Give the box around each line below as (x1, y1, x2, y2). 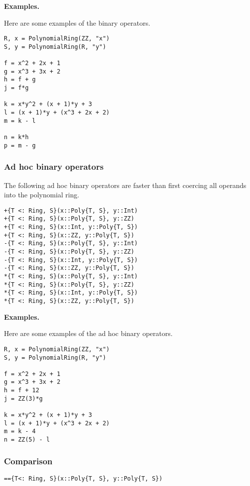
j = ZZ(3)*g (4, 395, 43, 402)
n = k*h (4, 134, 29, 141)
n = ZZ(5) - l (4, 436, 50, 444)
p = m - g (4, 142, 36, 149)
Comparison (4, 454, 53, 467)
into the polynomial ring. (4, 189, 79, 200)
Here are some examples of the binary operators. (4, 17, 151, 28)
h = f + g (4, 76, 36, 83)
